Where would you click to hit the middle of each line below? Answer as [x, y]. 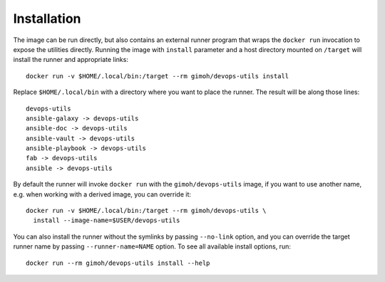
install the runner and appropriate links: [71, 60]
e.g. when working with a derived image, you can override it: [102, 194]
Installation [47, 19]
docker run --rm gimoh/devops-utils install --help [118, 263]
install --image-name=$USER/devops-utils [107, 220]
